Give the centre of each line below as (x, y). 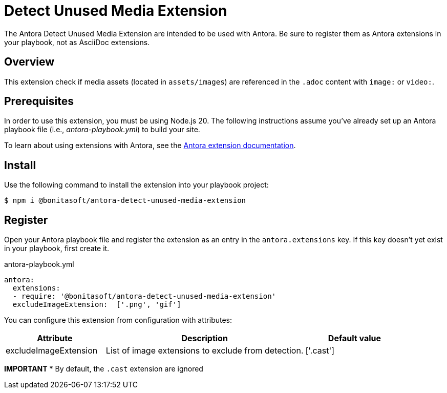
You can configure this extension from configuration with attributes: (118, 320)
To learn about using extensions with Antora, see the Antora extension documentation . (150, 146)
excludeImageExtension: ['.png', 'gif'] (97, 305)
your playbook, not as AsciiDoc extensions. (77, 42)
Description (205, 338)
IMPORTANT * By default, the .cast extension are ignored (104, 369)
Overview (29, 62)
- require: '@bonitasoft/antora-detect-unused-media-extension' (144, 296)
